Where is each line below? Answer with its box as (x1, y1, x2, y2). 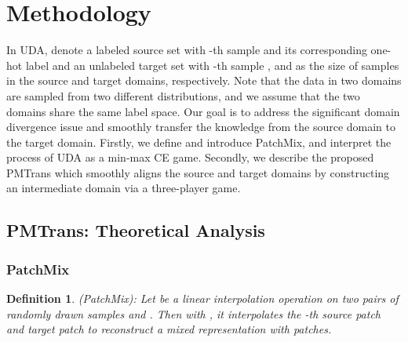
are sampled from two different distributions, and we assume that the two (6, 87, 360, 104)
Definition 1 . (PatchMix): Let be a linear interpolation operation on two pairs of (6, 290, 399, 307)
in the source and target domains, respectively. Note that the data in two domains (6, 72, 402, 89)
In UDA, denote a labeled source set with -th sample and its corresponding (6, 42, 367, 58)
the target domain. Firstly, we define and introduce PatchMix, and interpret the (6, 133, 392, 150)
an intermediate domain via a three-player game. (6, 180, 241, 196)
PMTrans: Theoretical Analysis (6, 218, 265, 242)
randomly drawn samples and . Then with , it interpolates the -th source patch (6, 305, 381, 322)
